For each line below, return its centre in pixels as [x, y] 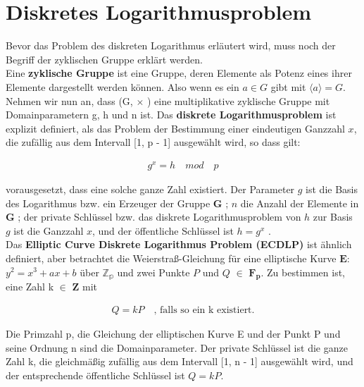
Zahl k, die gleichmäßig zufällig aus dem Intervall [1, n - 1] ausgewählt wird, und [180, 361]
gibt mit [288, 86]
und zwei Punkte [153, 272]
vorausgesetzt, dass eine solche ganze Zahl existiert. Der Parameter [150, 189]
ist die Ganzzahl [49, 230]
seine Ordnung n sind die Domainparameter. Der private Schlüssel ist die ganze [177, 347]
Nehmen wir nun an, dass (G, [69, 100]
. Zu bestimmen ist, [303, 272]
